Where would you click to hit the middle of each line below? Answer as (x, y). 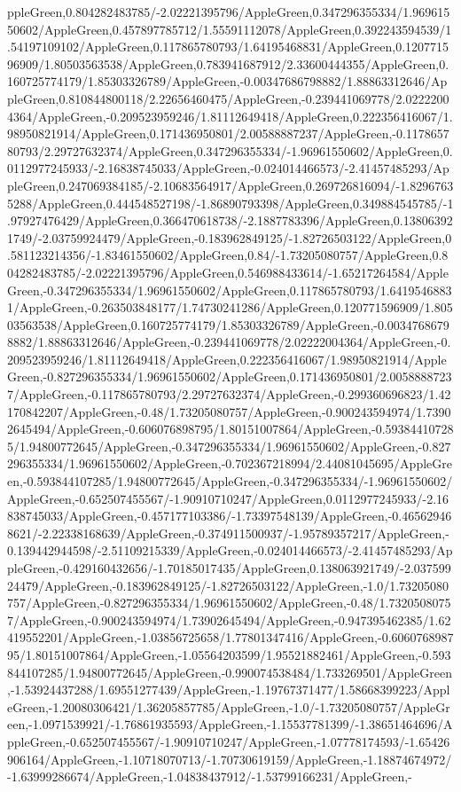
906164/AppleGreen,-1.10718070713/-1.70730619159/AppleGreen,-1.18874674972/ (230, 759)
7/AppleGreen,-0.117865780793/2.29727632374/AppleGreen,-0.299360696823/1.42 (229, 394)
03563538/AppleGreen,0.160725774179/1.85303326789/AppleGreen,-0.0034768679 (228, 324)
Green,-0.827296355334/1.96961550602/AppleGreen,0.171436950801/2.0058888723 (230, 376)
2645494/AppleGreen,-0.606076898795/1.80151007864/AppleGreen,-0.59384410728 (230, 429)
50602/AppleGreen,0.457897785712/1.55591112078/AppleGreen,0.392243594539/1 (230, 29)
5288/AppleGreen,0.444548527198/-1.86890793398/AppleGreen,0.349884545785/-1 (230, 203)
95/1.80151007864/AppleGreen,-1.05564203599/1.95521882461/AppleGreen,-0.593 (229, 654)
